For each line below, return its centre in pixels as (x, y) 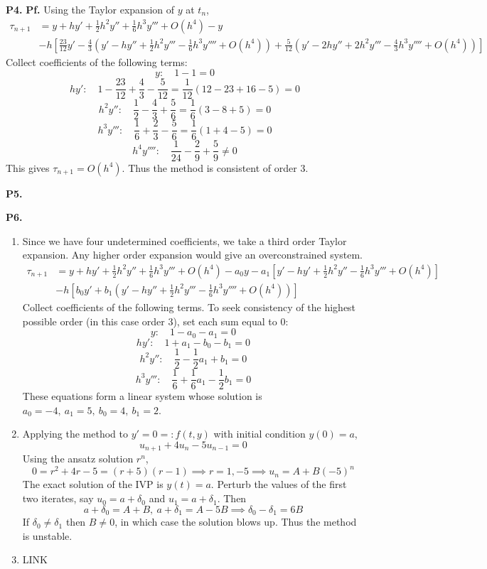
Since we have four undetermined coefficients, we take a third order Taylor (184, 240)
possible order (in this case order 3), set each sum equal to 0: (155, 321)
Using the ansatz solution (78, 459)
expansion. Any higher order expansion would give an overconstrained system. (192, 255)
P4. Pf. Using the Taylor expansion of (90, 9)
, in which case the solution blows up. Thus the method (236, 522)
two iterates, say (58, 498)
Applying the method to (75, 434)
